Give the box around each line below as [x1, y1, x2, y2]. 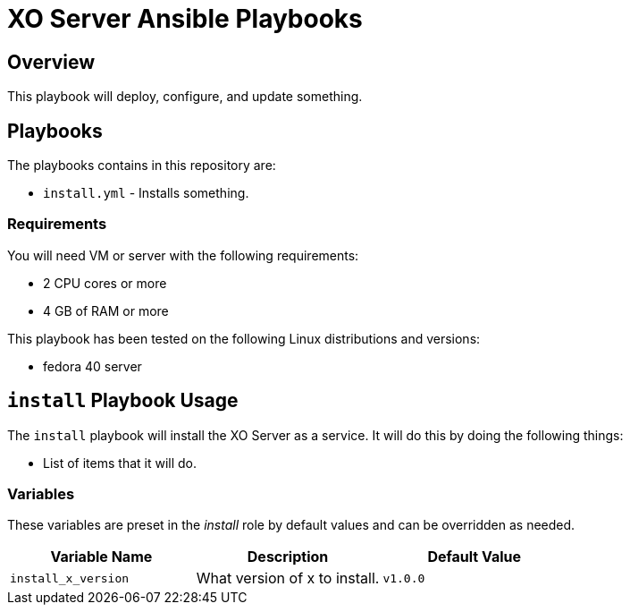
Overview [7, 50, 96, 73]
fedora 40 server [43, 358, 142, 374]
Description [247, 548, 329, 566]
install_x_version [10, 571, 130, 585]
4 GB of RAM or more [43, 302, 169, 319]
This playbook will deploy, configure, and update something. [7, 89, 363, 105]
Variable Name [50, 548, 153, 566]
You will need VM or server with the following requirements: [7, 247, 359, 263]
